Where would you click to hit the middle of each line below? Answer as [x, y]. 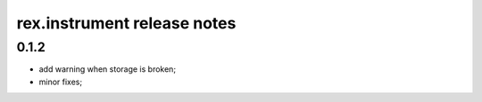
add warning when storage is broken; [108, 69]
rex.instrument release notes [126, 23]
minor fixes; [61, 82]
